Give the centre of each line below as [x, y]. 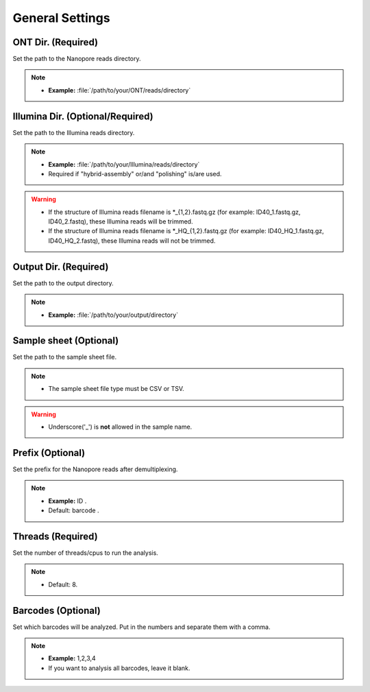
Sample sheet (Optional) [66, 341]
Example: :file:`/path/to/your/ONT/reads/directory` [120, 90]
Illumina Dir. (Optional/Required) [83, 116]
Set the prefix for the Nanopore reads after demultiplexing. [95, 469]
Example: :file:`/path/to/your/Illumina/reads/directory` [124, 164]
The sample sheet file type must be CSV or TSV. [116, 389]
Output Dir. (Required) [61, 266]
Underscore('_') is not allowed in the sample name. [120, 427]
